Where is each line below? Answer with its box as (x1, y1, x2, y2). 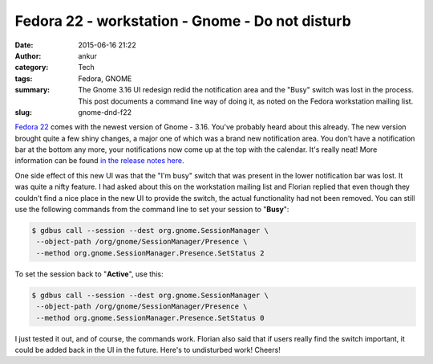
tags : (14, 73, 33, 84)
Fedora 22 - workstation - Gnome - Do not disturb (14, 12, 352, 30)
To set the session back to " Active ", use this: (14, 269, 164, 279)
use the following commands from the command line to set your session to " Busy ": (14, 205, 289, 215)
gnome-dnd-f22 (78, 107, 132, 117)
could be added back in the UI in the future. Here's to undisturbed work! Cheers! (14, 345, 281, 354)
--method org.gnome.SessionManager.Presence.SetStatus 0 (36, 313, 265, 322)
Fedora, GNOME (78, 73, 132, 84)
